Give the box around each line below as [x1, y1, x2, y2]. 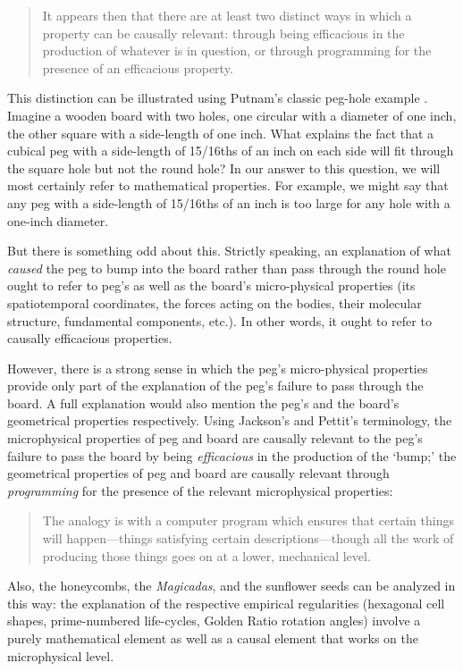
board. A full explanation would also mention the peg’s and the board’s [7, 393, 400, 412]
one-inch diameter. [7, 211, 109, 230]
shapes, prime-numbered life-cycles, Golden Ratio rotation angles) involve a [7, 611, 421, 630]
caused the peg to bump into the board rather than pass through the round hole [7, 258, 446, 277]
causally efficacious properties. [7, 329, 173, 348]
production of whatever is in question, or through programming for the [42, 41, 432, 60]
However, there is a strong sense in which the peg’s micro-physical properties [7, 358, 428, 377]
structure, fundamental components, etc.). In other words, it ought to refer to [7, 311, 432, 330]
